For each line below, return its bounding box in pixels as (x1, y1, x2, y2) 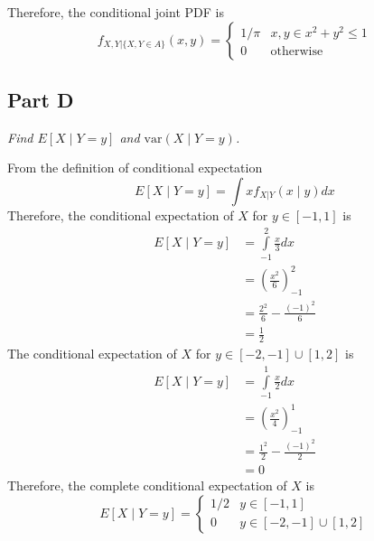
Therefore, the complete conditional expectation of (7, 476, 287, 495)
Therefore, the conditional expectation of (7, 205, 234, 224)
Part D (7, 85, 74, 113)
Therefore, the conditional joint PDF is (7, 3, 224, 21)
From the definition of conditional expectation (7, 158, 263, 177)
